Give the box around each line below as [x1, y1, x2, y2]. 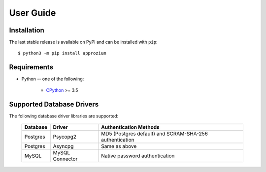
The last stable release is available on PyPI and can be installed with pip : [9, 39, 158, 45]
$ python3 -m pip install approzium [18, 51, 106, 56]
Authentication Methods [101, 124, 160, 131]
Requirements [9, 63, 54, 71]
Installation [9, 26, 44, 34]
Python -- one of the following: [21, 76, 84, 82]
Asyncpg [53, 143, 74, 150]
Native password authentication [101, 152, 175, 159]
